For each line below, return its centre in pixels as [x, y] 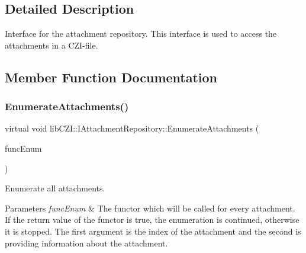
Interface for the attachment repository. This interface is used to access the [141, 33]
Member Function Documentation [111, 77]
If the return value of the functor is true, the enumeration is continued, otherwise [152, 220]
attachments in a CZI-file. [51, 45]
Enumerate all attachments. [55, 188]
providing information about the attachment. [86, 243]
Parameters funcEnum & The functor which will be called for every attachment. [150, 208]
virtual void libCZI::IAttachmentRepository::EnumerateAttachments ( [132, 128]
